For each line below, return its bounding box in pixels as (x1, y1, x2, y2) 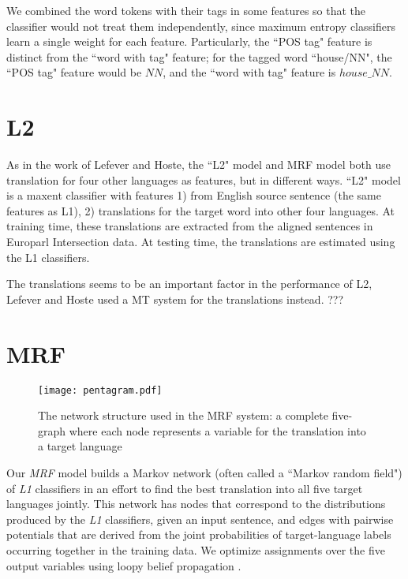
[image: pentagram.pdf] (38, 384, 163, 396)
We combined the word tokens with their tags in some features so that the (6, 2, 366, 18)
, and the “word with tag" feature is (163, 64, 336, 80)
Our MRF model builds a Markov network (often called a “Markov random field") (6, 465, 402, 480)
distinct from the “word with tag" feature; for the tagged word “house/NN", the (6, 48, 392, 65)
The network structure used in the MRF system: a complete (38, 407, 328, 424)
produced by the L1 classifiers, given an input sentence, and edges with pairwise (6, 510, 394, 527)
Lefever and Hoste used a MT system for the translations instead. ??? (6, 290, 344, 307)
